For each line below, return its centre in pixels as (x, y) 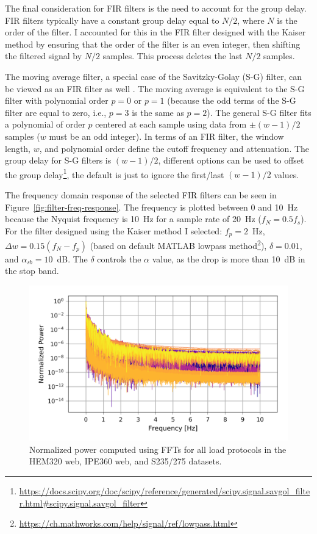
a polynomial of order (45, 124)
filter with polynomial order (57, 100)
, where (251, 20)
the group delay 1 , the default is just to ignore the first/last (115, 173)
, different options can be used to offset (231, 160)
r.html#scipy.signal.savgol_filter (80, 503)
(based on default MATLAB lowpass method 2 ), (178, 244)
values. (287, 174)
